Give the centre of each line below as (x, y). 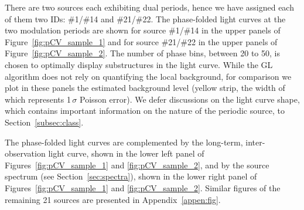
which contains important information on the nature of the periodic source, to (145, 111)
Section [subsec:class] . (44, 122)
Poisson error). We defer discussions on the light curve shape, (189, 99)
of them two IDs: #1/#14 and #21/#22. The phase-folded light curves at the (145, 18)
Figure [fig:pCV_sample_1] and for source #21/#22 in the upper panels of (141, 41)
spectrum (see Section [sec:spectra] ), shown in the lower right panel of (131, 176)
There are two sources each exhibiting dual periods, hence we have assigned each (149, 7)
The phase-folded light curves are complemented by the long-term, (124, 142)
